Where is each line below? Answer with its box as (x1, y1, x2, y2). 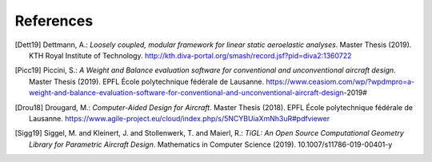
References (14, 12, 94, 30)
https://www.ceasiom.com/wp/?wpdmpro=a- (265, 77, 415, 86)
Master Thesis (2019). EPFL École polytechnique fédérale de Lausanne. (29, 77, 264, 86)
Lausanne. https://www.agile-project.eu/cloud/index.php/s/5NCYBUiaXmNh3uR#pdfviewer (29, 113, 330, 123)
